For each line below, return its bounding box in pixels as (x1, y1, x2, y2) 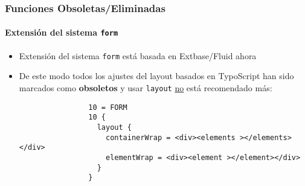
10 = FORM (88, 103, 127, 112)
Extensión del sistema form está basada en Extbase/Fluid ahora (19, 49, 257, 62)
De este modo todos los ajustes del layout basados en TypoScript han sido (19, 69, 294, 82)
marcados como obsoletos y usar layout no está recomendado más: (19, 81, 272, 94)
